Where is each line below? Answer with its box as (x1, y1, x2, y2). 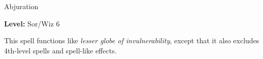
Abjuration (4, 1, 39, 11)
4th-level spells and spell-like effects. (4, 45, 117, 55)
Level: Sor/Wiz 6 (4, 18, 60, 28)
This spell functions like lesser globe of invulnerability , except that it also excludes (4, 35, 259, 46)
